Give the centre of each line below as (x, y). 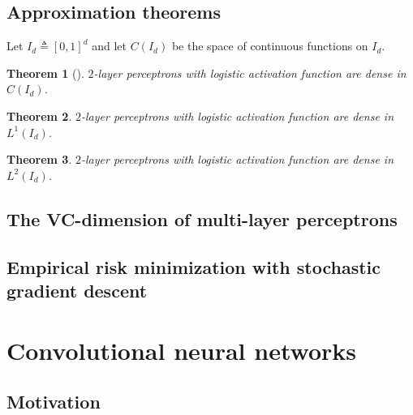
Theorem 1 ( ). (45, 73)
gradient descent (77, 290)
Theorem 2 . (39, 116)
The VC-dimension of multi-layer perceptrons (202, 218)
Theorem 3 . (39, 159)
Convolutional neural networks (181, 350)
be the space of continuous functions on (270, 46)
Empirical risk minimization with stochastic (194, 266)
